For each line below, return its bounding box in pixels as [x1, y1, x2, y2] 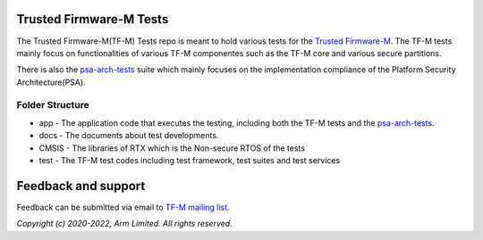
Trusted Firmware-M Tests [16, 12, 169, 27]
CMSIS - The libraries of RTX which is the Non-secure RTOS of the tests [38, 143, 306, 153]
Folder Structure [16, 99, 89, 112]
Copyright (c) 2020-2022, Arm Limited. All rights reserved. [16, 219, 233, 229]
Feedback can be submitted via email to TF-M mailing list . [16, 202, 230, 212]
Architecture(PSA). [16, 77, 86, 87]
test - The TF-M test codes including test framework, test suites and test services [38, 155, 340, 165]
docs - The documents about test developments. [38, 130, 219, 141]
